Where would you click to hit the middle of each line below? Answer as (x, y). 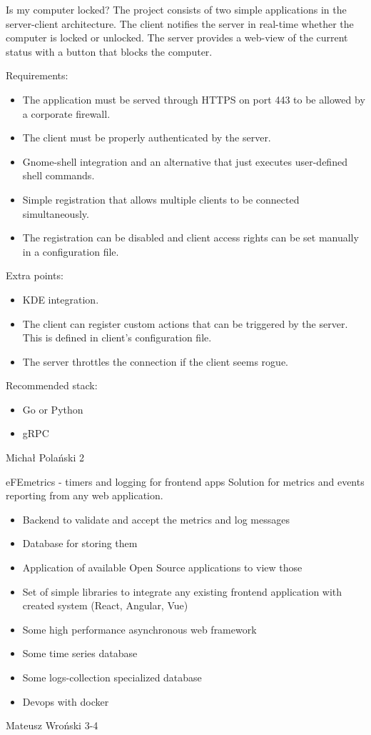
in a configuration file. (71, 251)
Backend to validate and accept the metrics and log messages (156, 519)
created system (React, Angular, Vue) (105, 605)
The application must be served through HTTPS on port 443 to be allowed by (194, 99)
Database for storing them (80, 543)
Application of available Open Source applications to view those (162, 567)
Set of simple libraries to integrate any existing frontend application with (182, 591)
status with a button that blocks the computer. (109, 51)
